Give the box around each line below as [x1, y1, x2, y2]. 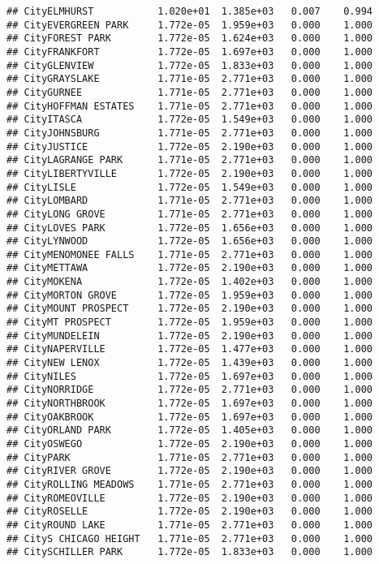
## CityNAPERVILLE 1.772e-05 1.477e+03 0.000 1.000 [6, 343, 373, 355]
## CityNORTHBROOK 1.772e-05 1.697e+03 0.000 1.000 [6, 398, 373, 410]
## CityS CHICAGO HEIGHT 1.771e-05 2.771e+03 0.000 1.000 [6, 532, 373, 545]
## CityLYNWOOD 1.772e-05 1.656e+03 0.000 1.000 [6, 235, 373, 248]
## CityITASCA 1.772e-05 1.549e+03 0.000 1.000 [6, 114, 373, 126]
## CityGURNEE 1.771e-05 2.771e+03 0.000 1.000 [6, 86, 373, 98]
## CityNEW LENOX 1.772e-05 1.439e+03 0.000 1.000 [6, 357, 373, 369]
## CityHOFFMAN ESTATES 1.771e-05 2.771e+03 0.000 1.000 [6, 100, 373, 112]
